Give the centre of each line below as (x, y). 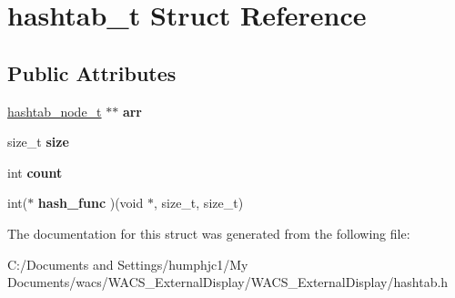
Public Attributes (92, 72)
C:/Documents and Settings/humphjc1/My (128, 264)
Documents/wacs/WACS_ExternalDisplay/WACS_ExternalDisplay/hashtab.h (228, 282)
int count (35, 172)
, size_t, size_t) (198, 203)
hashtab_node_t (55, 111)
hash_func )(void (91, 203)
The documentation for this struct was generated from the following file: (209, 233)
